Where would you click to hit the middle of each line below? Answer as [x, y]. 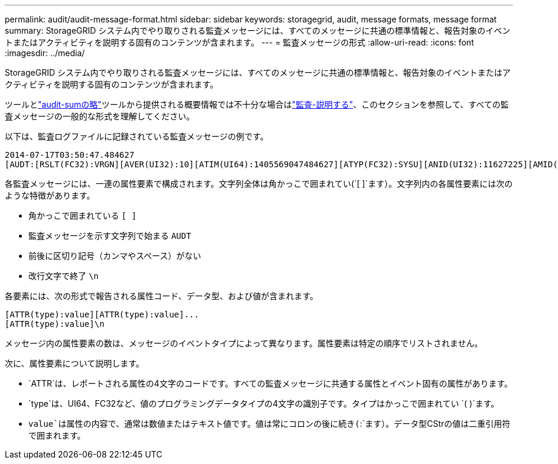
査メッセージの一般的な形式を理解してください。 [100, 116]
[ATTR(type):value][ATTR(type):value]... [102, 314]
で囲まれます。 [57, 435]
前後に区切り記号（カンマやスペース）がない [115, 256]
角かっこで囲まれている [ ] [82, 215]
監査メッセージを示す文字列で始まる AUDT [110, 236]
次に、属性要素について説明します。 [74, 363]
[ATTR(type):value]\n [55, 324]
